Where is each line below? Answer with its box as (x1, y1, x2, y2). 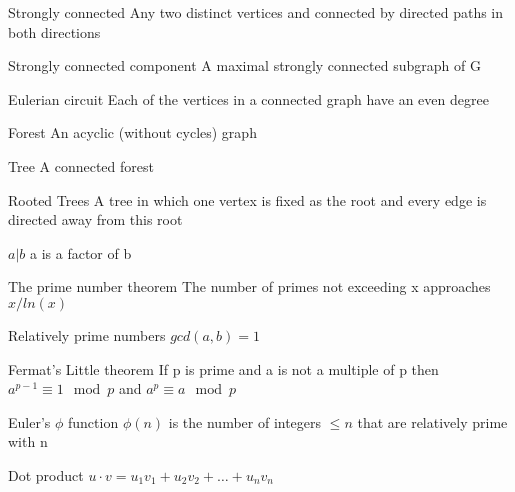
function (68, 411, 119, 432)
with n (8, 431, 48, 452)
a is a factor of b (29, 242, 132, 263)
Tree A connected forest (8, 155, 154, 176)
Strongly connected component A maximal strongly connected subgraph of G (8, 55, 481, 76)
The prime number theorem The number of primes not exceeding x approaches (8, 276, 491, 297)
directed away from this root (8, 209, 183, 230)
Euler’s (8, 411, 51, 432)
